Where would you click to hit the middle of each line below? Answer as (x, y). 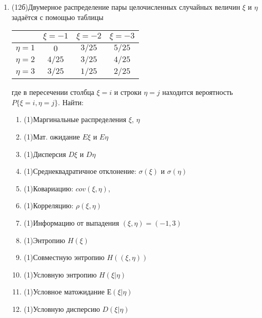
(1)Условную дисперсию (62, 309)
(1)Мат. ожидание (52, 136)
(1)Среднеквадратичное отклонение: (80, 171)
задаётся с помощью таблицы (57, 17)
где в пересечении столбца (53, 92)
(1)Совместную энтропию (64, 257)
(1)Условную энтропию (60, 274)
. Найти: (71, 102)
